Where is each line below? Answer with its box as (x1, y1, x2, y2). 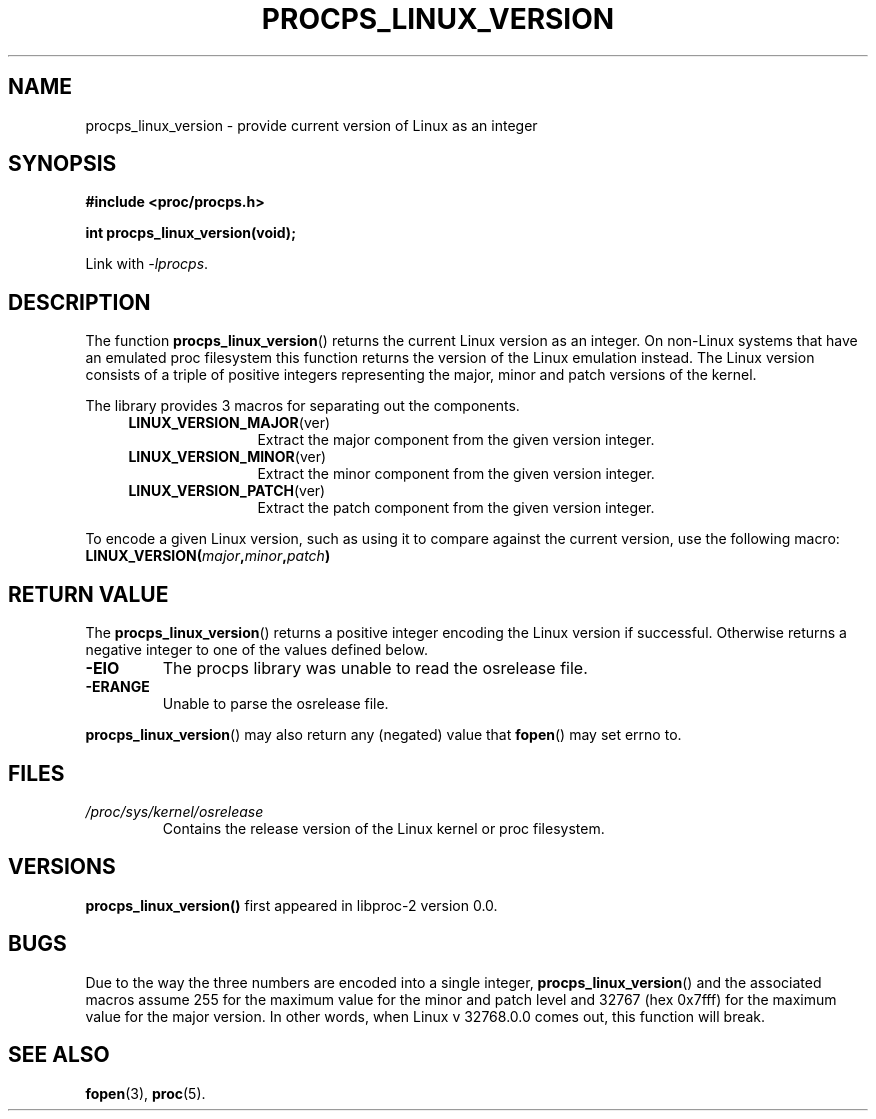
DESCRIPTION (8, 289, 151, 315)
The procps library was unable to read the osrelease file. (162, 658, 588, 679)
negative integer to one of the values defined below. (85, 641, 428, 659)
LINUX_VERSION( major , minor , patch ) (85, 547, 331, 565)
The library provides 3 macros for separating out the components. (85, 397, 520, 415)
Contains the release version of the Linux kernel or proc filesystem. (162, 819, 605, 837)
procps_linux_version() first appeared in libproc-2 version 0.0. (85, 896, 498, 914)
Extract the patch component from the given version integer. (257, 499, 655, 517)
